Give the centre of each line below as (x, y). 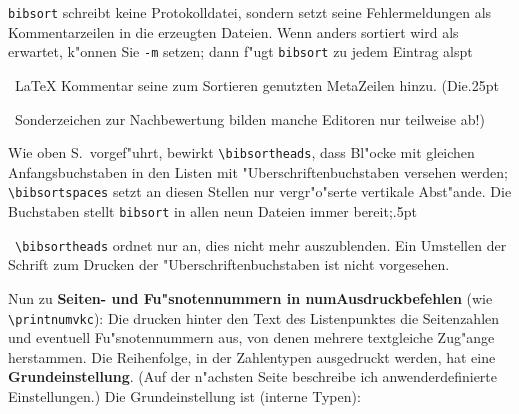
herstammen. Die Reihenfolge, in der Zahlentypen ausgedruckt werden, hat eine (252, 356)
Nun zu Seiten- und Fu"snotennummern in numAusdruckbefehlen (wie (250, 297)
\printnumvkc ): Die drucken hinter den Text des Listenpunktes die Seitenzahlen (254, 317)
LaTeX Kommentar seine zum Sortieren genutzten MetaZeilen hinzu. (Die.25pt (256, 84)
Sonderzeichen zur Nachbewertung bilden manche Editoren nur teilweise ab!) (249, 118)
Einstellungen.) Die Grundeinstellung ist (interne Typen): (184, 395)
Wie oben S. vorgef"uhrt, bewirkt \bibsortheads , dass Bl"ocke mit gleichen (241, 152)
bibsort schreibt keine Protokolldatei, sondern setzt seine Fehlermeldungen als (250, 12)
